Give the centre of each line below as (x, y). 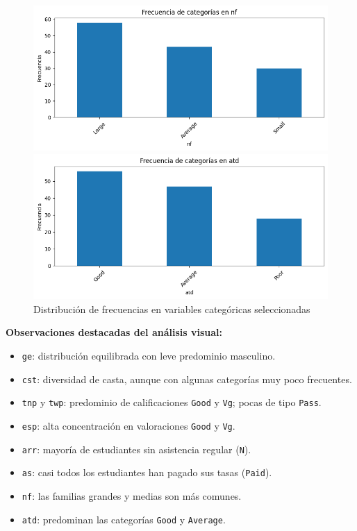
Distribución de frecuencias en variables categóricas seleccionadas (172, 309)
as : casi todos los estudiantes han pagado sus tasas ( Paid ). (147, 472)
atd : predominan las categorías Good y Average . (124, 519)
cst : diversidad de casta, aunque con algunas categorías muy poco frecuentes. (187, 379)
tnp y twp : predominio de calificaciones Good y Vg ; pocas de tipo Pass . (172, 402)
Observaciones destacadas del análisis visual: (114, 332)
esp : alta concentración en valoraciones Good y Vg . (128, 425)
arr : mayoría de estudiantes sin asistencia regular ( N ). (136, 449)
